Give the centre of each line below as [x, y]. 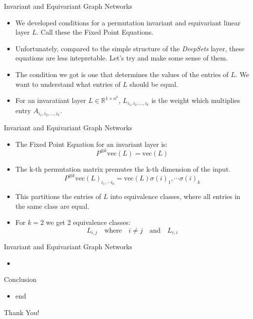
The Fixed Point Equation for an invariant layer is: [91, 144]
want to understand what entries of [68, 84]
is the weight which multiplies [196, 100]
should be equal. [154, 84]
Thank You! [22, 312]
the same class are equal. [52, 206]
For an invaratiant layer [51, 100]
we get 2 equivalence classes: [88, 222]
